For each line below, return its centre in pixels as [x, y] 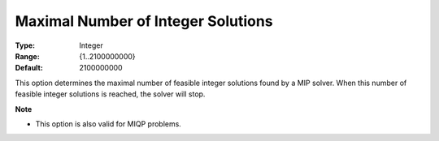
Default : [29, 68]
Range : [27, 56]
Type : [25, 45]
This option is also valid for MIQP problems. [109, 124]
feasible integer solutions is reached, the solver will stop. [110, 94]
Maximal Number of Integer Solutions [144, 21]
